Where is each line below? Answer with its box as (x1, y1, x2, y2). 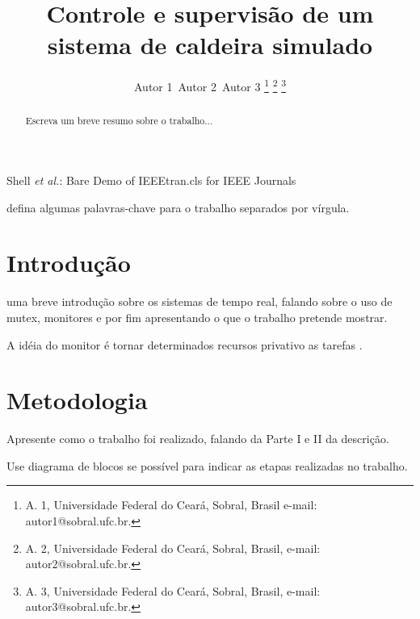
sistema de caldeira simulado (47, 28, 373, 61)
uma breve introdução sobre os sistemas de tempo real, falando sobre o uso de (6, 293, 393, 310)
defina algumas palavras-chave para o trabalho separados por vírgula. (6, 199, 350, 215)
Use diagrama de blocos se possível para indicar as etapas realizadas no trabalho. (6, 457, 408, 474)
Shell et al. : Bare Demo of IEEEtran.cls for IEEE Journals (6, 172, 296, 189)
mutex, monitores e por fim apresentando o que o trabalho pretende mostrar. (6, 308, 388, 325)
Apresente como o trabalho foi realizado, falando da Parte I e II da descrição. (6, 430, 389, 447)
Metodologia (6, 383, 148, 416)
